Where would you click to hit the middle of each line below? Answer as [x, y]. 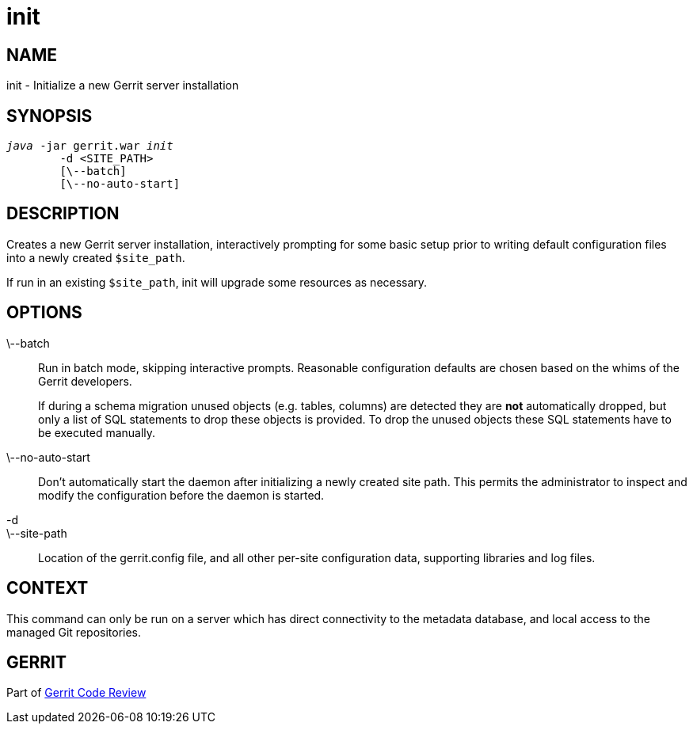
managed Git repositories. [74, 632]
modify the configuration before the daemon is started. [181, 495]
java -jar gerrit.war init [90, 146]
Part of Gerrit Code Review [76, 693]
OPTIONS [44, 313]
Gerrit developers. [85, 381]
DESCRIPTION [63, 214]
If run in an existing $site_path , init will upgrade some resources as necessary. [217, 282]
